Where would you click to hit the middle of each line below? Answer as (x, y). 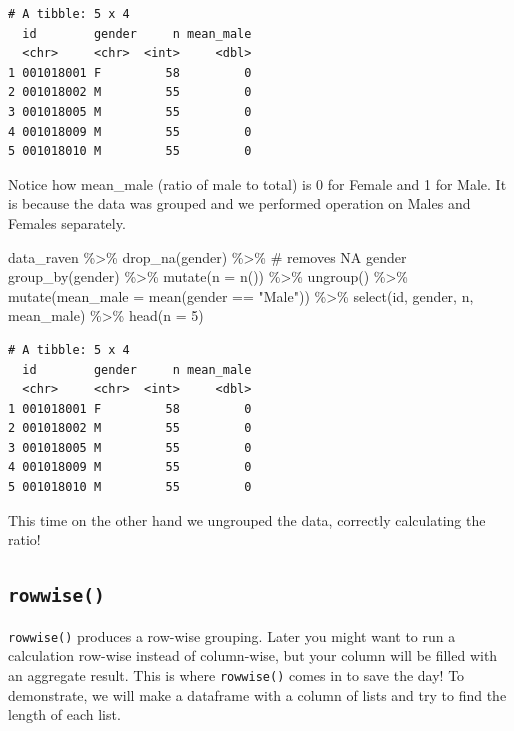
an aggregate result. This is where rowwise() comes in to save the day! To (236, 674)
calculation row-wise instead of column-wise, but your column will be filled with (253, 655)
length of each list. (64, 714)
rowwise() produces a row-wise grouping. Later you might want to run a (232, 635)
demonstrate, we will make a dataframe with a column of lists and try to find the (257, 694)
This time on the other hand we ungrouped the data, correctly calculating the (247, 519)
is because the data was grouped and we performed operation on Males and (239, 203)
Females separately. (67, 222)
